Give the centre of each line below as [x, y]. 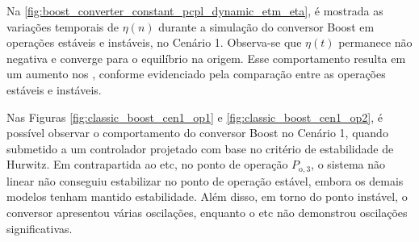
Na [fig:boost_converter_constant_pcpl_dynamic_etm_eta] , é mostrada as [195, 10]
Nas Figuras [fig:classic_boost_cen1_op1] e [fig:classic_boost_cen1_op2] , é [195, 117]
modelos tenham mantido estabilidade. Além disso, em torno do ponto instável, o [207, 196]
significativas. [40, 228]
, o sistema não [348, 164]
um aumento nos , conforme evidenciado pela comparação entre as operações [196, 74]
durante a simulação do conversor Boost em [266, 26]
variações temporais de [63, 26]
